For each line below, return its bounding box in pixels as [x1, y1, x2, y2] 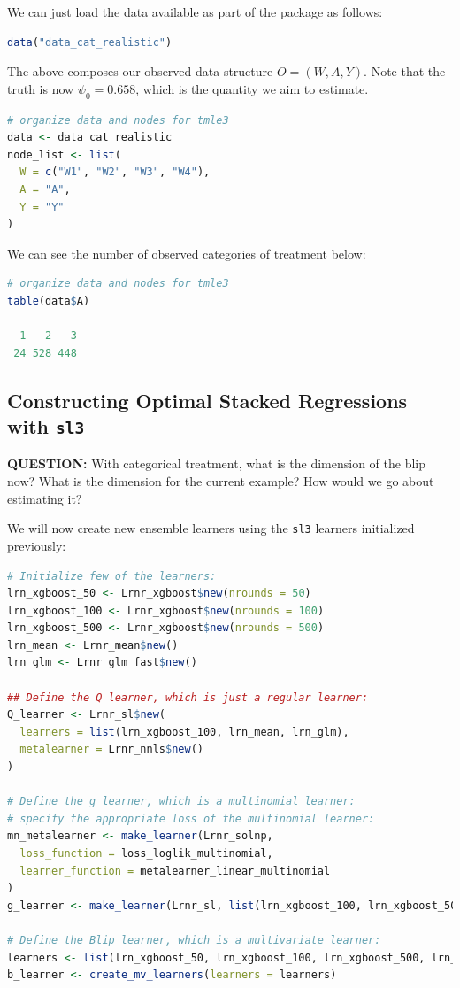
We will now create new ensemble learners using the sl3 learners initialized [7, 519, 415, 537]
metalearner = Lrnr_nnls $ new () [19, 743, 203, 756]
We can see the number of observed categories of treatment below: [7, 243, 366, 262]
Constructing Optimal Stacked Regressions [7, 386, 408, 413]
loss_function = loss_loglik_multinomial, [19, 847, 273, 860]
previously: [7, 536, 66, 554]
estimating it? [7, 489, 82, 507]
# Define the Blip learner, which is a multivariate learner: [7, 933, 381, 946]
